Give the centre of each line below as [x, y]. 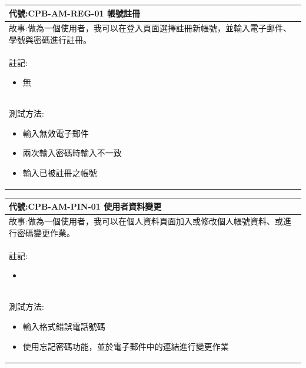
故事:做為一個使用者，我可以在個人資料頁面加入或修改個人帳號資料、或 [146, 221]
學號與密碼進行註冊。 [50, 39]
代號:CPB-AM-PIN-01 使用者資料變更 [85, 206]
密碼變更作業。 [46, 233]
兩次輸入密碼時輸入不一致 [72, 153]
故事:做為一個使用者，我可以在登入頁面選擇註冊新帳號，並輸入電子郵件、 [150, 28]
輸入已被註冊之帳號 [60, 173]
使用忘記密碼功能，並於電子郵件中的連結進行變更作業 [126, 346]
